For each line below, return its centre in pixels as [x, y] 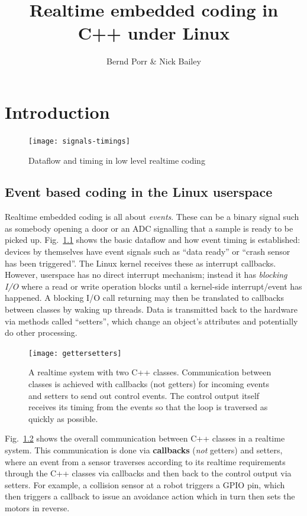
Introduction [57, 111]
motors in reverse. [37, 508]
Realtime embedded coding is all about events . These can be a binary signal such [152, 217]
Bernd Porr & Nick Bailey [154, 61]
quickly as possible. [63, 418]
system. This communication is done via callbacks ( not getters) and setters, [144, 450]
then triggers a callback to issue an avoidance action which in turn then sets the [150, 496]
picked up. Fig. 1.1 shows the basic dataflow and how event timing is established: [153, 240]
